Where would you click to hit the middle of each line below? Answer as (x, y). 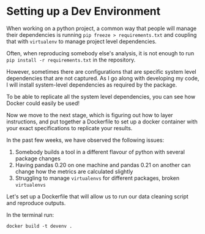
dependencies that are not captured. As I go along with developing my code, (103, 78)
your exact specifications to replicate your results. (69, 128)
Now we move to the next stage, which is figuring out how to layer (90, 115)
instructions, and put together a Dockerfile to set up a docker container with (102, 122)
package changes (38, 158)
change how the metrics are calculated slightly (74, 171)
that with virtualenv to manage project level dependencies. (82, 41)
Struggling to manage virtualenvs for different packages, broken (97, 178)
